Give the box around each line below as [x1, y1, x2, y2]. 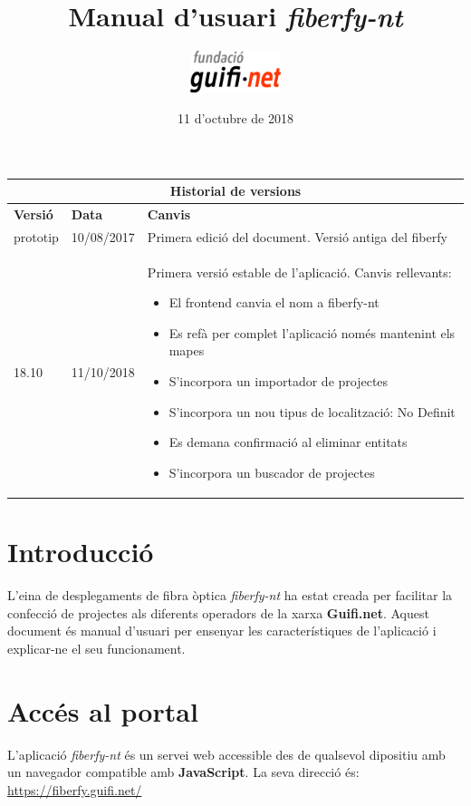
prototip [14, 227, 59, 246]
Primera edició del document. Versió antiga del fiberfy [147, 227, 447, 246]
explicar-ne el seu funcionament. [7, 638, 186, 657]
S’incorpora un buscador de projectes [168, 462, 375, 481]
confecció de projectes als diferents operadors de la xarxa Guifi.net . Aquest [7, 603, 429, 622]
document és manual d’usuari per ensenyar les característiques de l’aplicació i [7, 621, 437, 640]
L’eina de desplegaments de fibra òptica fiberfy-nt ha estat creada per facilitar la [7, 586, 453, 605]
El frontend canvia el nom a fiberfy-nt [168, 293, 380, 312]
